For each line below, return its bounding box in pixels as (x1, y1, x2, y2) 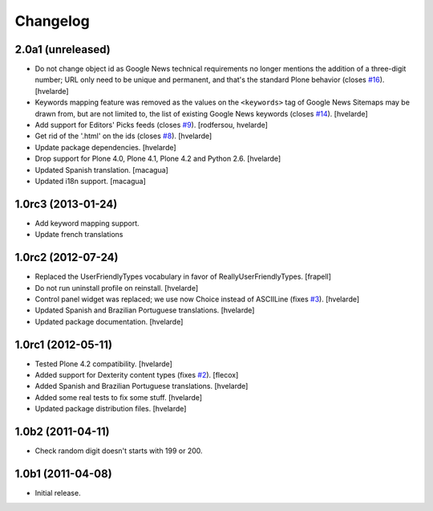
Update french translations (34, 230, 123, 239)
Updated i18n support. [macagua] (34, 176, 146, 186)
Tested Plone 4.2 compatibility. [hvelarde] (34, 358, 172, 369)
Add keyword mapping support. (34, 218, 140, 228)
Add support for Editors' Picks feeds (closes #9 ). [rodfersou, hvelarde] (34, 121, 269, 130)
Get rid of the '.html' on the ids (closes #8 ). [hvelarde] (34, 131, 212, 141)
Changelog (14, 12, 90, 30)
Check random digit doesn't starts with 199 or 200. (34, 446, 204, 456)
